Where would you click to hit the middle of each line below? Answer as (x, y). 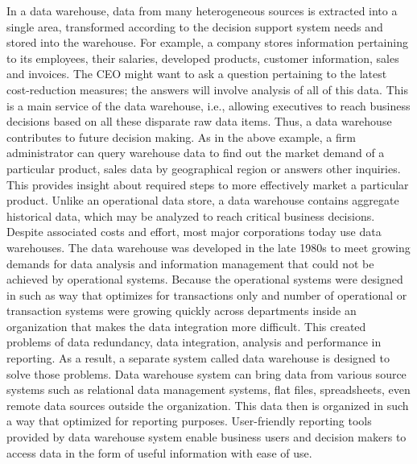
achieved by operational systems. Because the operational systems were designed (205, 279)
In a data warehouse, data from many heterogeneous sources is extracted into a (202, 10)
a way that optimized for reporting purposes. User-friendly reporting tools (189, 421)
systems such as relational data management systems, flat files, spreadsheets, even (208, 389)
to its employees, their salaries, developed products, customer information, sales (203, 58)
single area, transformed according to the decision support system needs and (195, 26)
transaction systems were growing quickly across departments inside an (182, 311)
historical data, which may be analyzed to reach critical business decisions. (191, 215)
